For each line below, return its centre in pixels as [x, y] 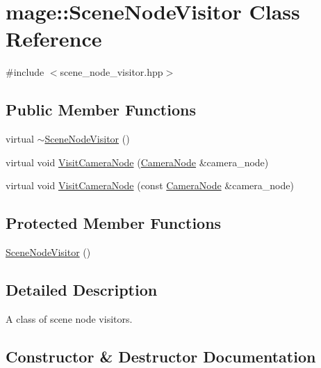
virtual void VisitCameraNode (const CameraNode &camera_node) [150, 185]
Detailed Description [82, 290]
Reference [54, 39]
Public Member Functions [101, 110]
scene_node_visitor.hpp [112, 72]
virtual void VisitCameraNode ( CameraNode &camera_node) [137, 162]
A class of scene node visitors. [69, 318]
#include [25, 72]
